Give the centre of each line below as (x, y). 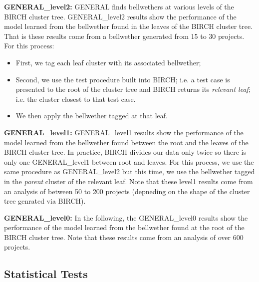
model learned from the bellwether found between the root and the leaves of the (126, 142)
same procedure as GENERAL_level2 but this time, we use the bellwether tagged (129, 171)
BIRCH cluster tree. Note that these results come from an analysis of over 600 (124, 237)
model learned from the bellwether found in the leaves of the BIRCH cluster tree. (129, 26)
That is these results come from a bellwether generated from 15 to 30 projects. (124, 36)
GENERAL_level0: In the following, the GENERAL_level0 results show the (126, 217)
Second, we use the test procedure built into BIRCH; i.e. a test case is (123, 79)
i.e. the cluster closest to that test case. (76, 99)
